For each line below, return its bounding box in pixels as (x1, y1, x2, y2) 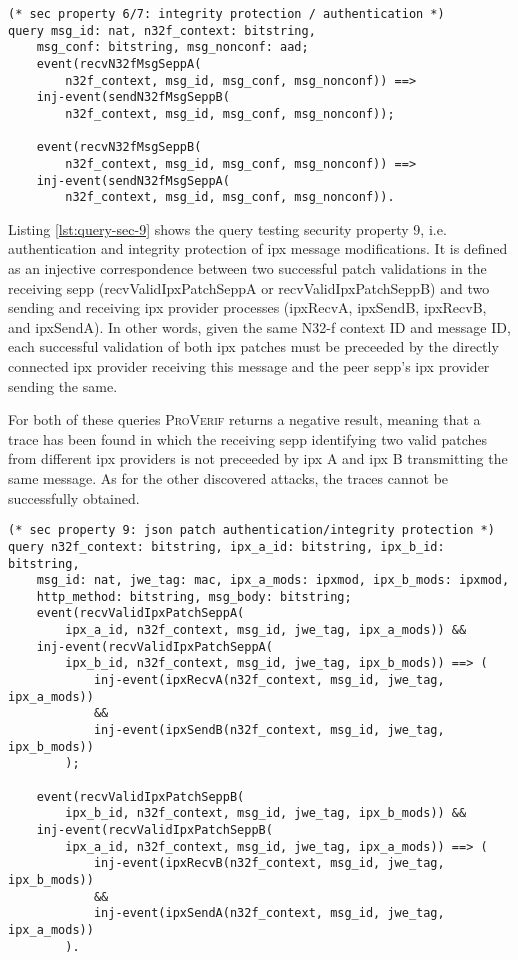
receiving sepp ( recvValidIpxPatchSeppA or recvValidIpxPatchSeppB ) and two (8, 277, 490, 298)
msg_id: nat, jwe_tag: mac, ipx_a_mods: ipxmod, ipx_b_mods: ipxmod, (36, 573, 510, 588)
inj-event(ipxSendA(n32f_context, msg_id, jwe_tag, (93, 906, 445, 921)
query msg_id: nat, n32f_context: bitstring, (8, 23, 316, 38)
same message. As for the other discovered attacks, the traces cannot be (8, 468, 449, 488)
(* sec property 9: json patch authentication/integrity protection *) (8, 523, 495, 538)
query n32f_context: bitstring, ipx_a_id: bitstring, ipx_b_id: (8, 539, 445, 554)
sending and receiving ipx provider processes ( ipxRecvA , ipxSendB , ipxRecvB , (8, 297, 487, 318)
